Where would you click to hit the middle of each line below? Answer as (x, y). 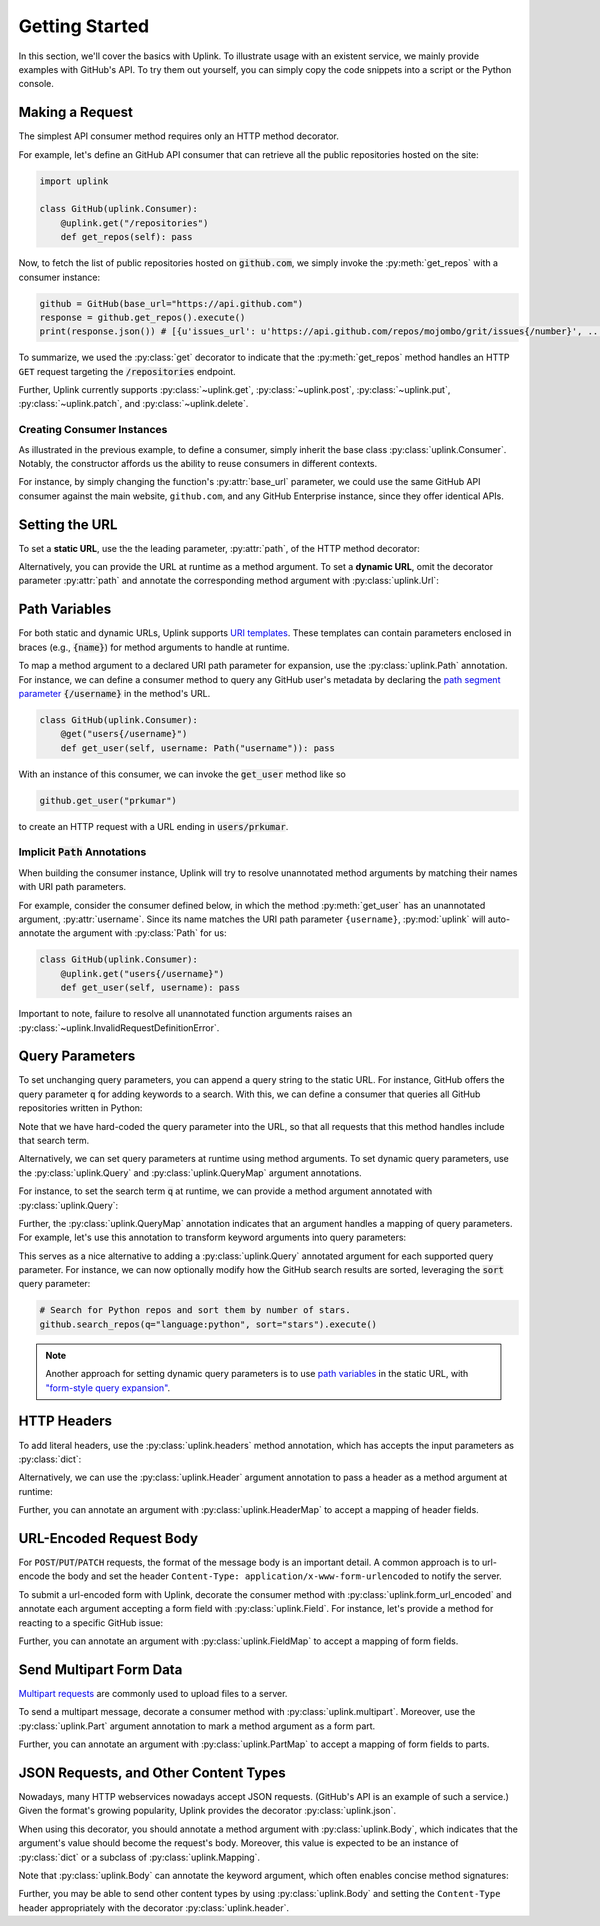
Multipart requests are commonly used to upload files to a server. (153, 1693)
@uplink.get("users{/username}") (142, 973)
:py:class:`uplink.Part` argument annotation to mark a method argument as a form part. (197, 1726)
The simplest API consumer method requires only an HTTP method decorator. (178, 136)
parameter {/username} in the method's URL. (114, 693)
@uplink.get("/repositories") (134, 223)
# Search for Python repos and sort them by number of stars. (195, 1310)
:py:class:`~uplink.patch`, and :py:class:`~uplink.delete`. (133, 404)
